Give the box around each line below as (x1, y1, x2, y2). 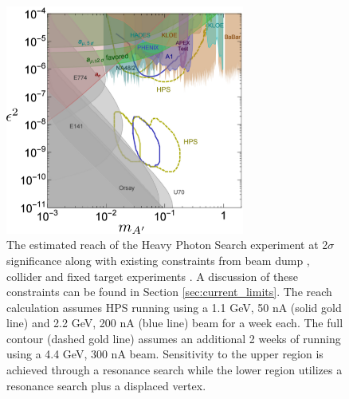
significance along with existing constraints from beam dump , (6, 251, 310, 268)
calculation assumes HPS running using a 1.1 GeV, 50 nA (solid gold (6, 298, 342, 315)
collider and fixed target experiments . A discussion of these (6, 267, 299, 284)
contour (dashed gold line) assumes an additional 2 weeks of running (6, 330, 341, 346)
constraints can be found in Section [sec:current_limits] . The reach (6, 283, 332, 300)
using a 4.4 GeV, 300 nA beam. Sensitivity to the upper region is (6, 346, 324, 362)
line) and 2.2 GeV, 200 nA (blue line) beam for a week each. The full (6, 314, 343, 331)
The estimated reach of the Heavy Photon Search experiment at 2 (6, 236, 328, 253)
